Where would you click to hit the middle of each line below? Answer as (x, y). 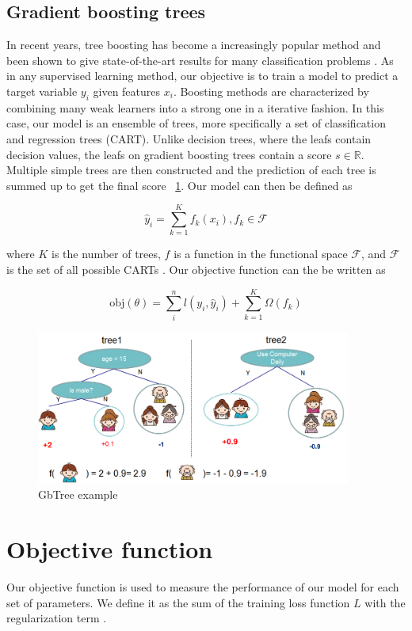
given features (127, 91)
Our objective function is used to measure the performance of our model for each (203, 586)
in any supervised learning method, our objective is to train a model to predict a (202, 76)
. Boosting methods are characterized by (271, 91)
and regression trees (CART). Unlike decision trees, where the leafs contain (189, 138)
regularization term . (57, 618)
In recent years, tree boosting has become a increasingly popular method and (194, 45)
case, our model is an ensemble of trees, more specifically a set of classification (196, 123)
